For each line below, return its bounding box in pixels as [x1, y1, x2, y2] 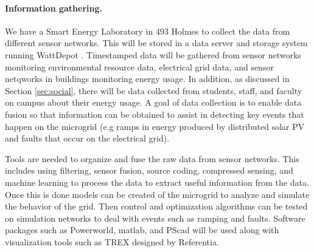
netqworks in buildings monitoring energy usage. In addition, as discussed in [5, 72, 290, 85]
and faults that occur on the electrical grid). [5, 132, 170, 145]
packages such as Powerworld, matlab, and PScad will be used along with [5, 223, 279, 236]
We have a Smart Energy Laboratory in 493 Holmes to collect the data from [5, 24, 290, 37]
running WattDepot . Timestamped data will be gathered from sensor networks [5, 48, 301, 61]
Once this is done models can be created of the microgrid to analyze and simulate [5, 188, 310, 200]
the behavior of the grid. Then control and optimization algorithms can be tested [5, 200, 308, 213]
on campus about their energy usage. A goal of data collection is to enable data [5, 96, 302, 109]
